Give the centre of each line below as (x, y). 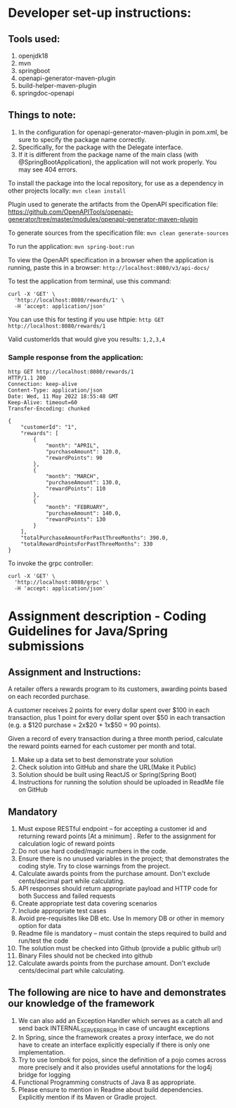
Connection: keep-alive (43, 385)
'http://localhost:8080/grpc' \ (62, 582)
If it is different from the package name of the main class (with (108, 154)
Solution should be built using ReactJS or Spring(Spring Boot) (107, 775)
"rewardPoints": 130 (76, 520)
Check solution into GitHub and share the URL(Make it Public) (107, 767)
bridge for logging (44, 1074)
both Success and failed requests (67, 896)
